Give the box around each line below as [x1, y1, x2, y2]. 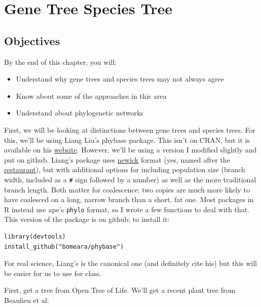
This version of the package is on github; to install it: [4, 214, 170, 224]
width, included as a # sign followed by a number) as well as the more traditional [4, 174, 256, 184]
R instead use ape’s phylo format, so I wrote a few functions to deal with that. [4, 204, 250, 214]
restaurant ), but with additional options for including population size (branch [4, 164, 245, 175]
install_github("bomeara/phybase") [4, 243, 124, 250]
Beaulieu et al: [4, 294, 49, 305]
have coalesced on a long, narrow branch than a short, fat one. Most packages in [4, 194, 254, 205]
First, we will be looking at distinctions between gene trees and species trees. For [4, 124, 256, 135]
